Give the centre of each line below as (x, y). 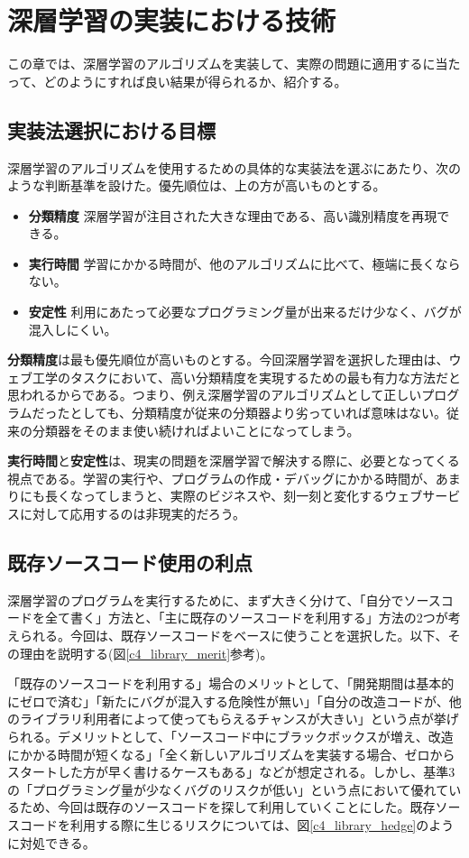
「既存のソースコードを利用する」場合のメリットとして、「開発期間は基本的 (231, 683)
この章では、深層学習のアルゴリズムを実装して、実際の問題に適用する (215, 64)
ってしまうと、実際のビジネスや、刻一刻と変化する (234, 496)
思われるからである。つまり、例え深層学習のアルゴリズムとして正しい (215, 395)
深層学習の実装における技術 (172, 20)
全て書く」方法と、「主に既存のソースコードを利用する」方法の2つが (246, 618)
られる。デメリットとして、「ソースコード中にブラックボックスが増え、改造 (230, 736)
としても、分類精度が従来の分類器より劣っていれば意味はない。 (258, 413)
